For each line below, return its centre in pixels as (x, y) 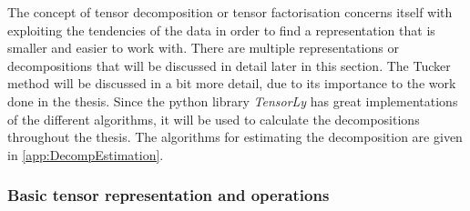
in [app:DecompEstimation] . (86, 154)
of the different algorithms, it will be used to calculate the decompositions (214, 119)
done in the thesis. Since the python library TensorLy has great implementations (233, 100)
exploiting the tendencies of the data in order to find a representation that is (221, 30)
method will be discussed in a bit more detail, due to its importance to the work (232, 83)
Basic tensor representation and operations (169, 195)
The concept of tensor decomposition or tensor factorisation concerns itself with (230, 12)
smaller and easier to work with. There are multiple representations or (203, 48)
